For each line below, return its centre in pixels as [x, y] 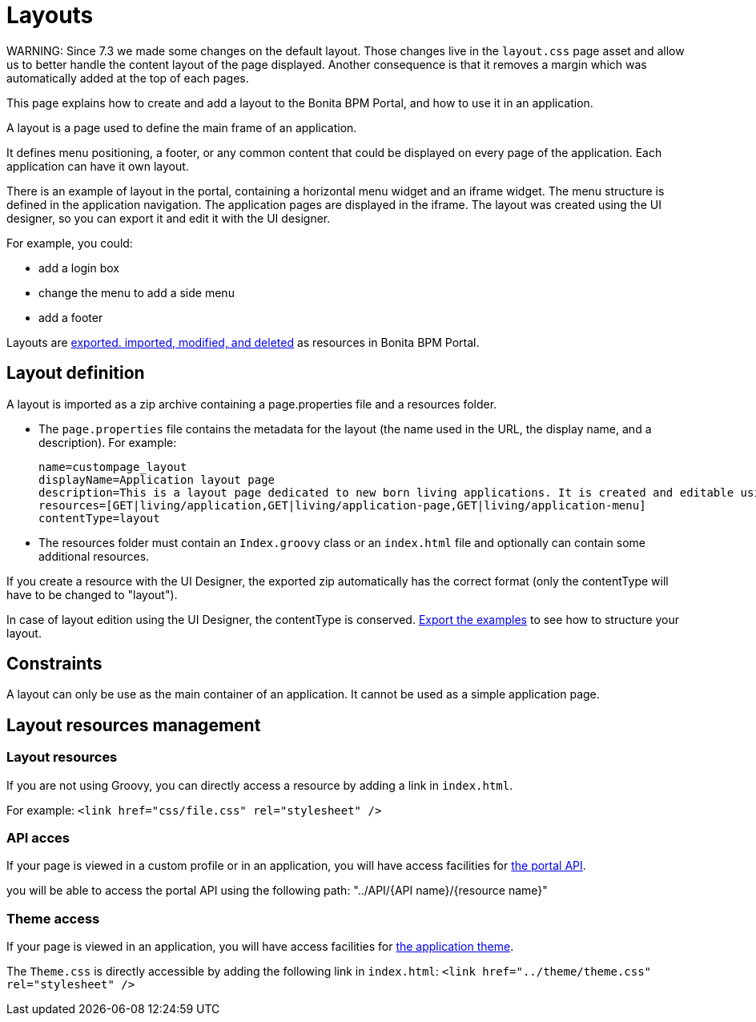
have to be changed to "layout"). [92, 594]
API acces [38, 838]
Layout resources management [134, 725]
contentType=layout [99, 518]
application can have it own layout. [98, 166]
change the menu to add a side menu [137, 292]
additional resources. [94, 556]
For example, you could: [70, 243]
